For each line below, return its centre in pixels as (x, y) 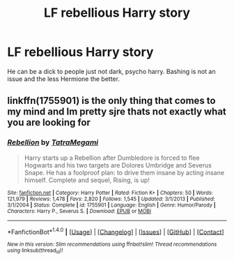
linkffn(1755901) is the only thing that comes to (111, 101)
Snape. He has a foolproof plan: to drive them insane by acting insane (124, 172)
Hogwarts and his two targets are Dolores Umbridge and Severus (118, 165)
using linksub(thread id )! (35, 251)
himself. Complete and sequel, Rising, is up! (87, 180)
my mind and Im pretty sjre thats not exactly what (117, 112)
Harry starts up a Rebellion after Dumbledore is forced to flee (112, 158)
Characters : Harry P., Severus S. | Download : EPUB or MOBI (79, 211)
